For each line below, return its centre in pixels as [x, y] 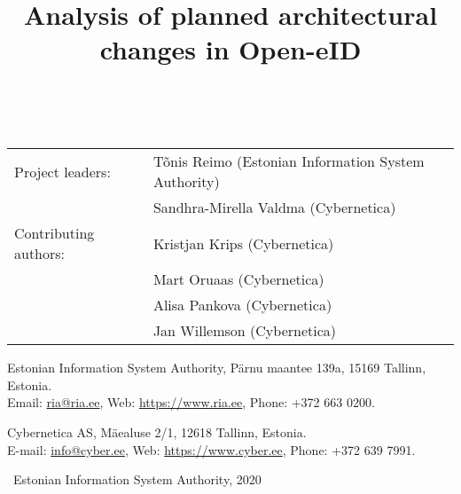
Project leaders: [63, 171]
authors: [40, 254]
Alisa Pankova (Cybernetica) [242, 305]
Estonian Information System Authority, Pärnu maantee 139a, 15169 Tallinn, [217, 368]
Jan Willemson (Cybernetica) [245, 331]
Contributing [55, 233]
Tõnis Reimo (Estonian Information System [289, 161]
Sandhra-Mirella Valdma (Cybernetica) [274, 208]
